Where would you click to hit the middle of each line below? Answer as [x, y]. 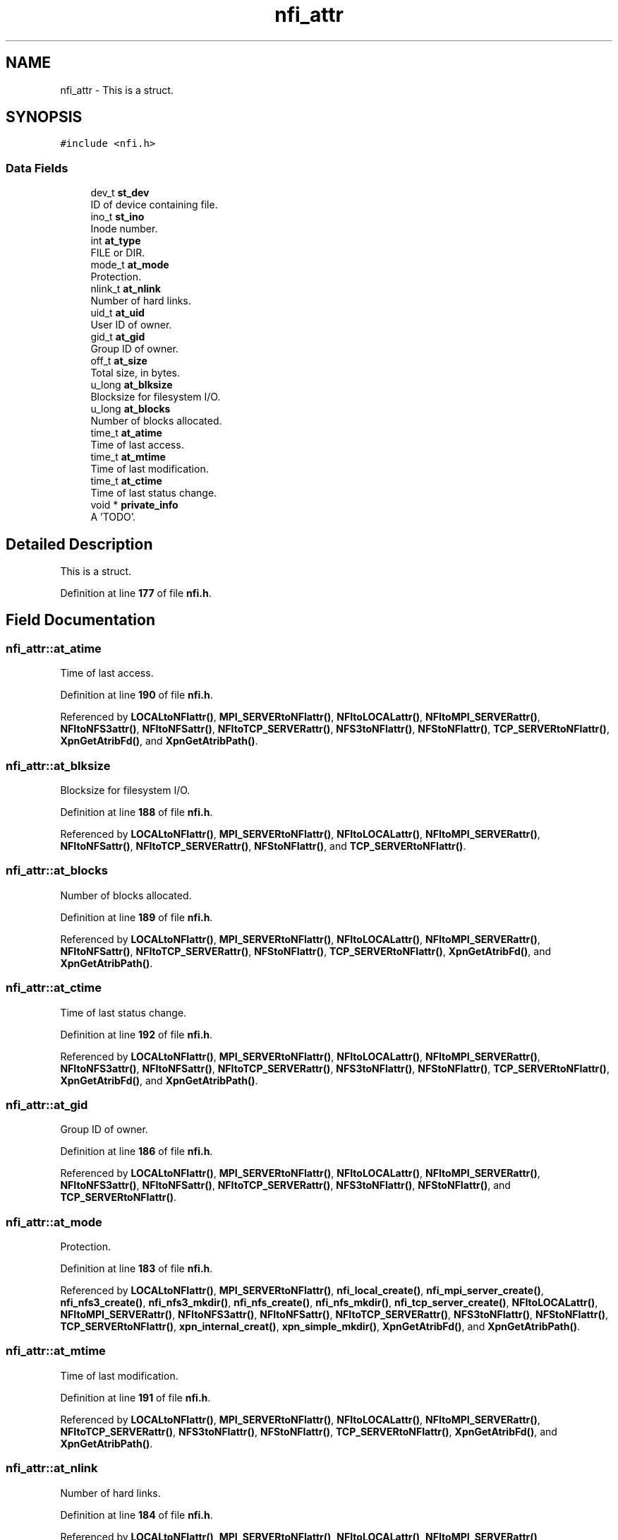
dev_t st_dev [120, 193]
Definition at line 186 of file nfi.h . [137, 1151]
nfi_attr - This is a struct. [117, 90]
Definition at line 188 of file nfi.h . [137, 812]
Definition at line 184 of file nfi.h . [137, 1515]
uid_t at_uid [117, 313]
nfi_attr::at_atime [54, 648]
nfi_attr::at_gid [47, 1104]
